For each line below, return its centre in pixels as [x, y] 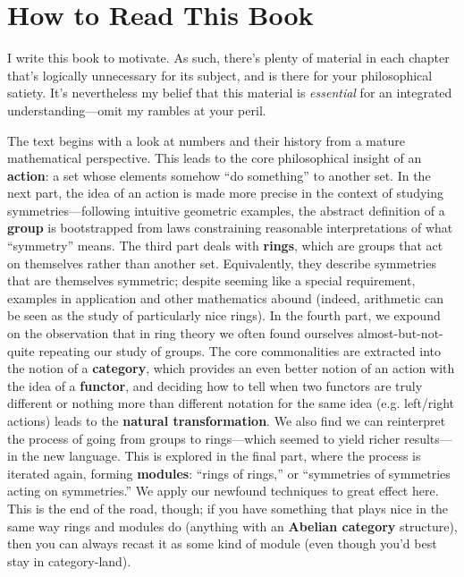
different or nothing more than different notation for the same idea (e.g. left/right [231, 403]
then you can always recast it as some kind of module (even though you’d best [222, 543]
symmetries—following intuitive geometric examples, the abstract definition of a [226, 210]
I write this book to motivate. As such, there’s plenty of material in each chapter [228, 58]
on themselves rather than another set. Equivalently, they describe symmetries [222, 263]
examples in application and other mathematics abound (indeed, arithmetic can [225, 297]
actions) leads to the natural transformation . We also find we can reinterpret [227, 420]
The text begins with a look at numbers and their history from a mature [206, 140]
